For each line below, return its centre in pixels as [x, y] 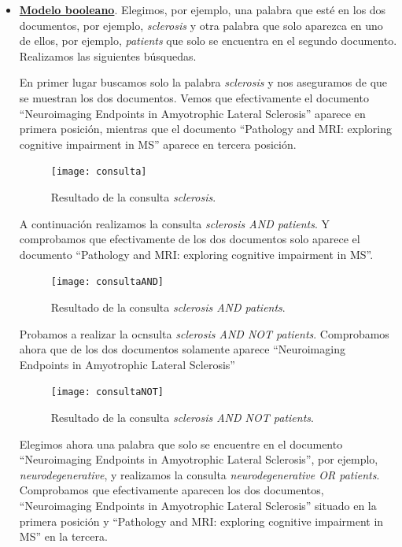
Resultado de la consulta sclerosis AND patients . [168, 307]
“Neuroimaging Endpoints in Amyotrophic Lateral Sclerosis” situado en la [198, 506]
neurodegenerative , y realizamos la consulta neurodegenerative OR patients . [199, 474]
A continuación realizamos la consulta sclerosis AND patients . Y [175, 223]
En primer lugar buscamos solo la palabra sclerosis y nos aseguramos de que [203, 82]
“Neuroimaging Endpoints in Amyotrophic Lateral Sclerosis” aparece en [192, 113]
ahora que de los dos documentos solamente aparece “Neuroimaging [182, 349]
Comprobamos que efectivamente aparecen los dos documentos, [171, 490]
